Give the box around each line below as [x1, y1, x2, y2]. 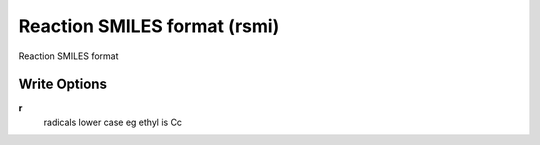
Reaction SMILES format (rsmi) [18, 15, 280, 37]
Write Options [18, 76, 107, 93]
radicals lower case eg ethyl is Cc [43, 116, 183, 128]
